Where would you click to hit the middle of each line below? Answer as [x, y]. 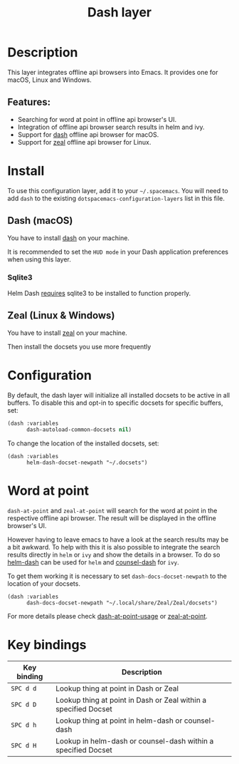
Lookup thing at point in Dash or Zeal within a [131, 701]
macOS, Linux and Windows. [49, 80]
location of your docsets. [44, 584]
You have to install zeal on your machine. [68, 333]
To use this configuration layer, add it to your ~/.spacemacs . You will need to [118, 190]
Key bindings [47, 645]
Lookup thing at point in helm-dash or [119, 721]
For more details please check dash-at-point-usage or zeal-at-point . [107, 616]
